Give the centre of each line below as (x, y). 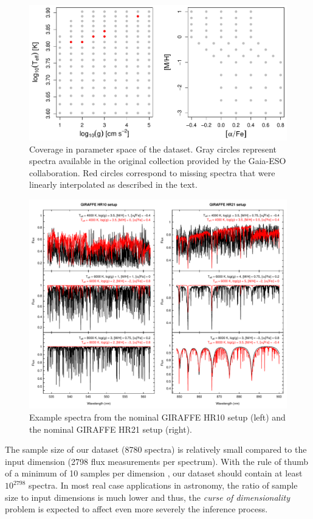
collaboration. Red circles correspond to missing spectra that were (152, 172)
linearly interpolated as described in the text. (113, 184)
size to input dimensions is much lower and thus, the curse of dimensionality (147, 497)
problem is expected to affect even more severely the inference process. (136, 509)
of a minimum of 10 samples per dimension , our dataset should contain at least (154, 473)
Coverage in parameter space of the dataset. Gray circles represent (153, 149)
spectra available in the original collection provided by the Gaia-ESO (158, 161)
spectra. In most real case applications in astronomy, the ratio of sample (163, 485)
